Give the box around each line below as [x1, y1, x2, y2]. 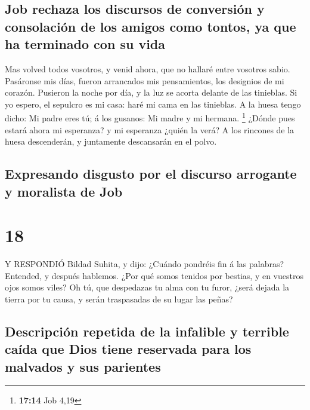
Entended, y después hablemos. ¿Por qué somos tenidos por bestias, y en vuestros [5, 269, 303, 282]
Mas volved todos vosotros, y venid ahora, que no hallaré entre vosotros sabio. [5, 62, 290, 75]
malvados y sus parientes [5, 357, 161, 375]
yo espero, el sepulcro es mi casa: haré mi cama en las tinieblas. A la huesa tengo [5, 97, 301, 110]
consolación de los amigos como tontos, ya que [5, 17, 296, 35]
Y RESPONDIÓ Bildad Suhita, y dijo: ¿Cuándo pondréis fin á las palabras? [5, 258, 284, 270]
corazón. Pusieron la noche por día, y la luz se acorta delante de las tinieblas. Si [5, 86, 297, 99]
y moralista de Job [5, 182, 123, 200]
